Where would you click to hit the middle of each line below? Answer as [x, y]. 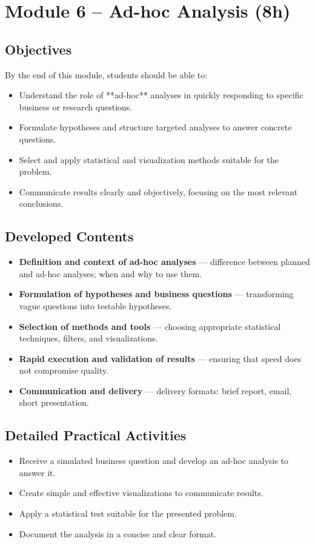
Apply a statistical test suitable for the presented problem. [128, 513]
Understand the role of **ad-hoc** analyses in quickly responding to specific [161, 95]
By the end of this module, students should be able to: [106, 74]
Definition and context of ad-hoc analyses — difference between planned [164, 262]
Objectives [38, 49]
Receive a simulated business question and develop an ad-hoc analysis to [154, 461]
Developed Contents [69, 236]
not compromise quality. [64, 370]
